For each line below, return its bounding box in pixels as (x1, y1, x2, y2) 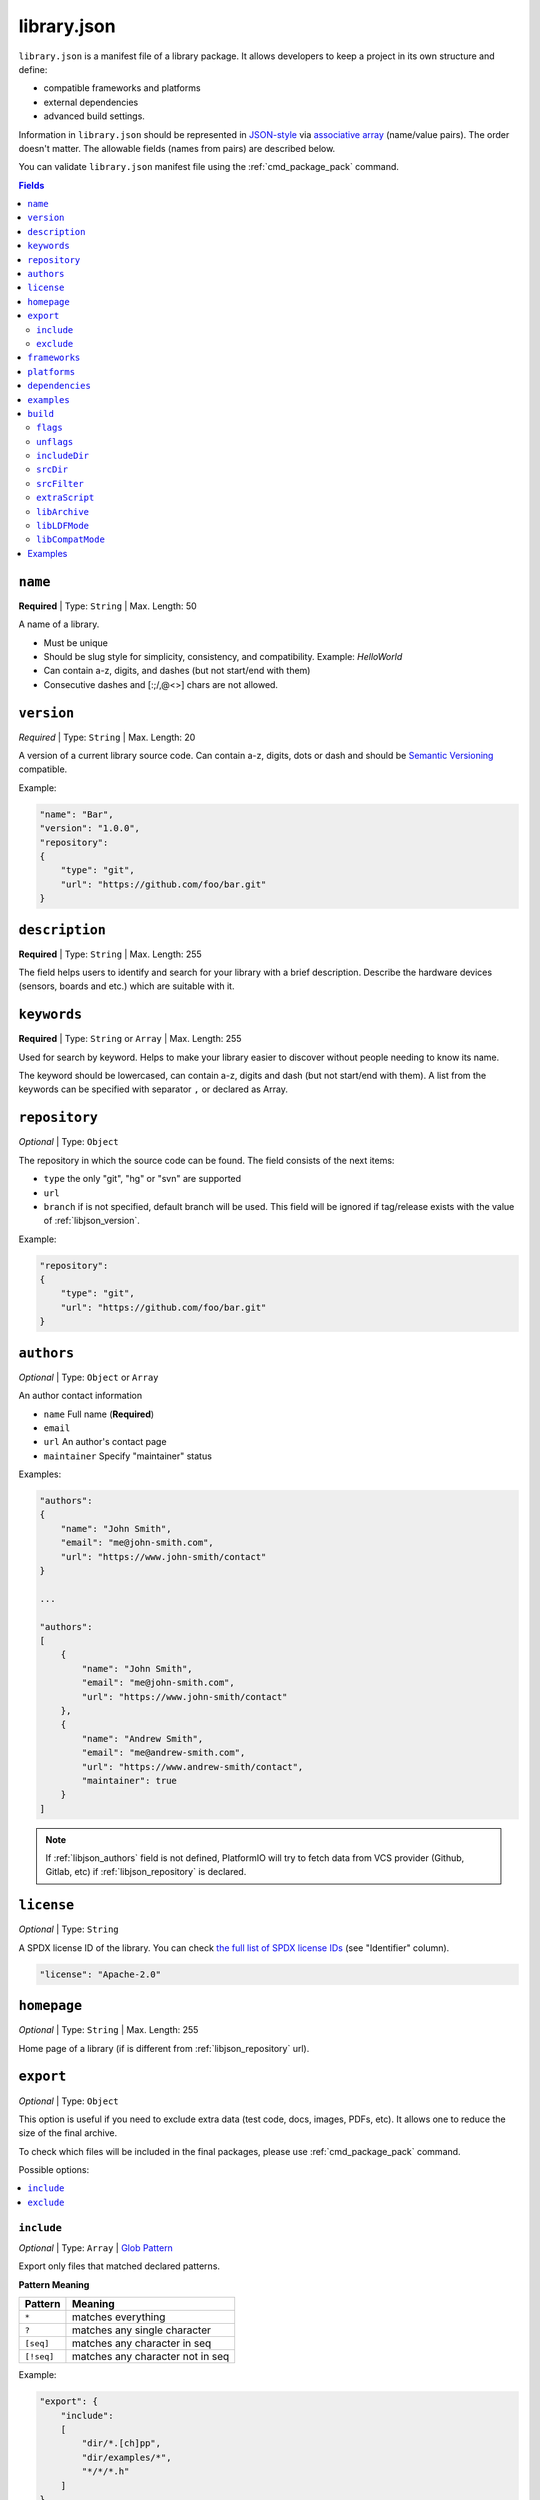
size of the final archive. (18, 2127, 118, 2139)
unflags (36, 436, 74, 447)
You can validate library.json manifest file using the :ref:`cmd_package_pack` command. (18, 161, 400, 173)
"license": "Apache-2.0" (39, 1968, 162, 1980)
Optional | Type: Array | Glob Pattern (18, 2242, 174, 2254)
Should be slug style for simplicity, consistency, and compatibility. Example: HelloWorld (43, 650, 403, 662)
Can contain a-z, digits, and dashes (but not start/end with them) (43, 665, 311, 677)
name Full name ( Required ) (43, 1408, 155, 1420)
